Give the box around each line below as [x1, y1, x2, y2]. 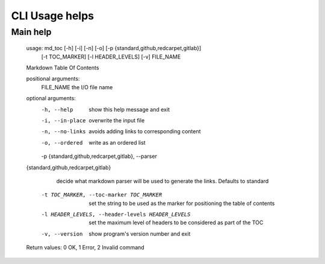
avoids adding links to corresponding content [88, 128, 201, 135]
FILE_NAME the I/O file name [41, 83, 113, 90]
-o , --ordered [41, 139, 83, 146]
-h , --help [41, 106, 73, 113]
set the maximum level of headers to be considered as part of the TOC [88, 219, 264, 226]
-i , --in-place [41, 117, 87, 124]
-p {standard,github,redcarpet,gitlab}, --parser [41, 152, 158, 160]
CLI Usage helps [11, 9, 94, 22]
